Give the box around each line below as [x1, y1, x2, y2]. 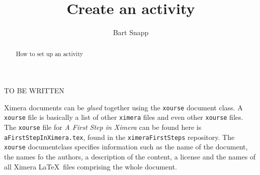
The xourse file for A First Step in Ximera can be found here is [4, 122, 202, 132]
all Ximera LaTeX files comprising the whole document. [4, 161, 177, 171]
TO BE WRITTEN [4, 85, 64, 96]
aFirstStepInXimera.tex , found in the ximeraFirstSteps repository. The [4, 131, 235, 142]
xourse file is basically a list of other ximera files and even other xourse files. [4, 112, 243, 122]
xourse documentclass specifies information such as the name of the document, [4, 141, 248, 152]
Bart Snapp [113, 27, 149, 38]
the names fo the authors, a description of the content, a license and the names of [4, 151, 256, 162]
